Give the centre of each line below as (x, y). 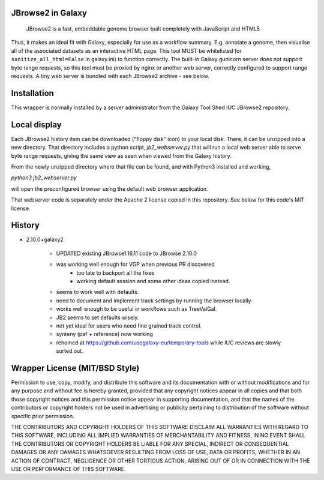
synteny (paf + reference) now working (104, 334)
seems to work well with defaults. (97, 292)
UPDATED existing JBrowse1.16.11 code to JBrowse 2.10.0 (127, 253)
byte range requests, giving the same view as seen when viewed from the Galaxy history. (121, 155)
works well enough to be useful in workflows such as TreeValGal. (136, 309)
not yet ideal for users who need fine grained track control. (129, 325)
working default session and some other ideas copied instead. (153, 281)
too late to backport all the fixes (115, 272)
